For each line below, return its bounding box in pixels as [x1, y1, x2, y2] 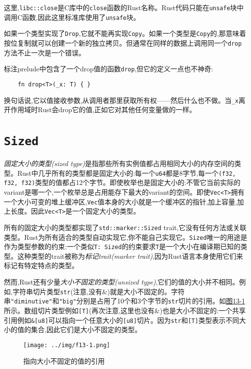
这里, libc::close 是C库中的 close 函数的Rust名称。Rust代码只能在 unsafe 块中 [4, 2, 244, 12]
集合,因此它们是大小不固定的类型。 [31, 324, 141, 335]
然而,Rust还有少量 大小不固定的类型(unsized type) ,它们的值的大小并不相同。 [4, 277, 239, 287]
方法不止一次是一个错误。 [4, 47, 85, 57]
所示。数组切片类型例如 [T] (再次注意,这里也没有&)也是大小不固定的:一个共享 [4, 305, 246, 315]
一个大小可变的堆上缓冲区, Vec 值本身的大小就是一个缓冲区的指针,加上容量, [4, 196, 237, 206]
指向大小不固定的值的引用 [23, 355, 105, 366]
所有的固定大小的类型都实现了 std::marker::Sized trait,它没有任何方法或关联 [4, 222, 247, 232]
